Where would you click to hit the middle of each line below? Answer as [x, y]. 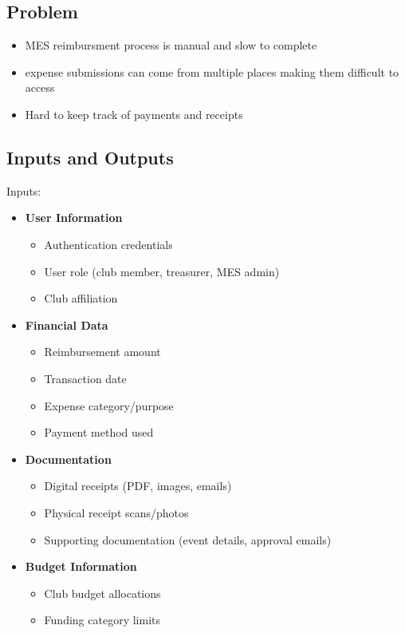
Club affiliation [81, 298]
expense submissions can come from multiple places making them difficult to [212, 71]
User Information [74, 218]
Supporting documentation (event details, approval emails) [188, 539]
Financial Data [67, 324]
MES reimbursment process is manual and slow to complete [171, 45]
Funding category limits [102, 620]
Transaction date [85, 378]
